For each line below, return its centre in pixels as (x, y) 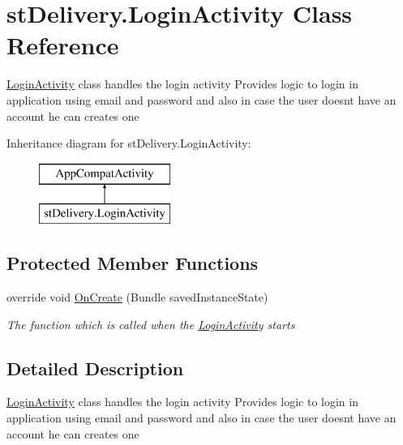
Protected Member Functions (133, 263)
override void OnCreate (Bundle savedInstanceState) (137, 297)
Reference (63, 45)
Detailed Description (95, 368)
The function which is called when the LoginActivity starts (151, 324)
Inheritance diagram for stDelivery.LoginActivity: (129, 143)
